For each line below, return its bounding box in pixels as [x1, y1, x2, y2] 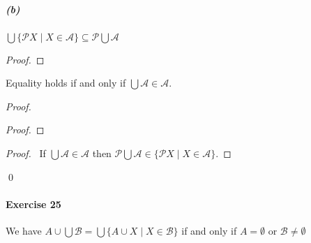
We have [6, 223, 42, 237]
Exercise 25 [6, 196, 61, 211]
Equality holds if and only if [6, 75, 126, 90]
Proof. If [6, 145, 46, 160]
